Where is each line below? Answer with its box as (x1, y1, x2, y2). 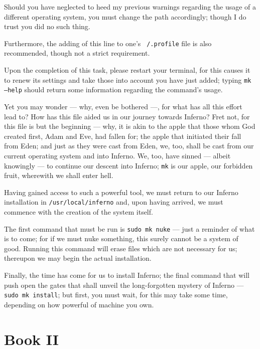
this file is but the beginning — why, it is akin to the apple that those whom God (4, 121, 255, 131)
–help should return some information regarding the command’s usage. (4, 84, 223, 95)
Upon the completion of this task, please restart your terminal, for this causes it (4, 65, 250, 75)
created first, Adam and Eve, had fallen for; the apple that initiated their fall (4, 130, 241, 141)
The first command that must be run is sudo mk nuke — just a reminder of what (4, 223, 255, 234)
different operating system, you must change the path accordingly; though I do (4, 11, 246, 22)
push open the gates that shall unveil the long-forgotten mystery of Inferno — (4, 279, 244, 290)
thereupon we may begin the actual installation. (4, 253, 152, 263)
